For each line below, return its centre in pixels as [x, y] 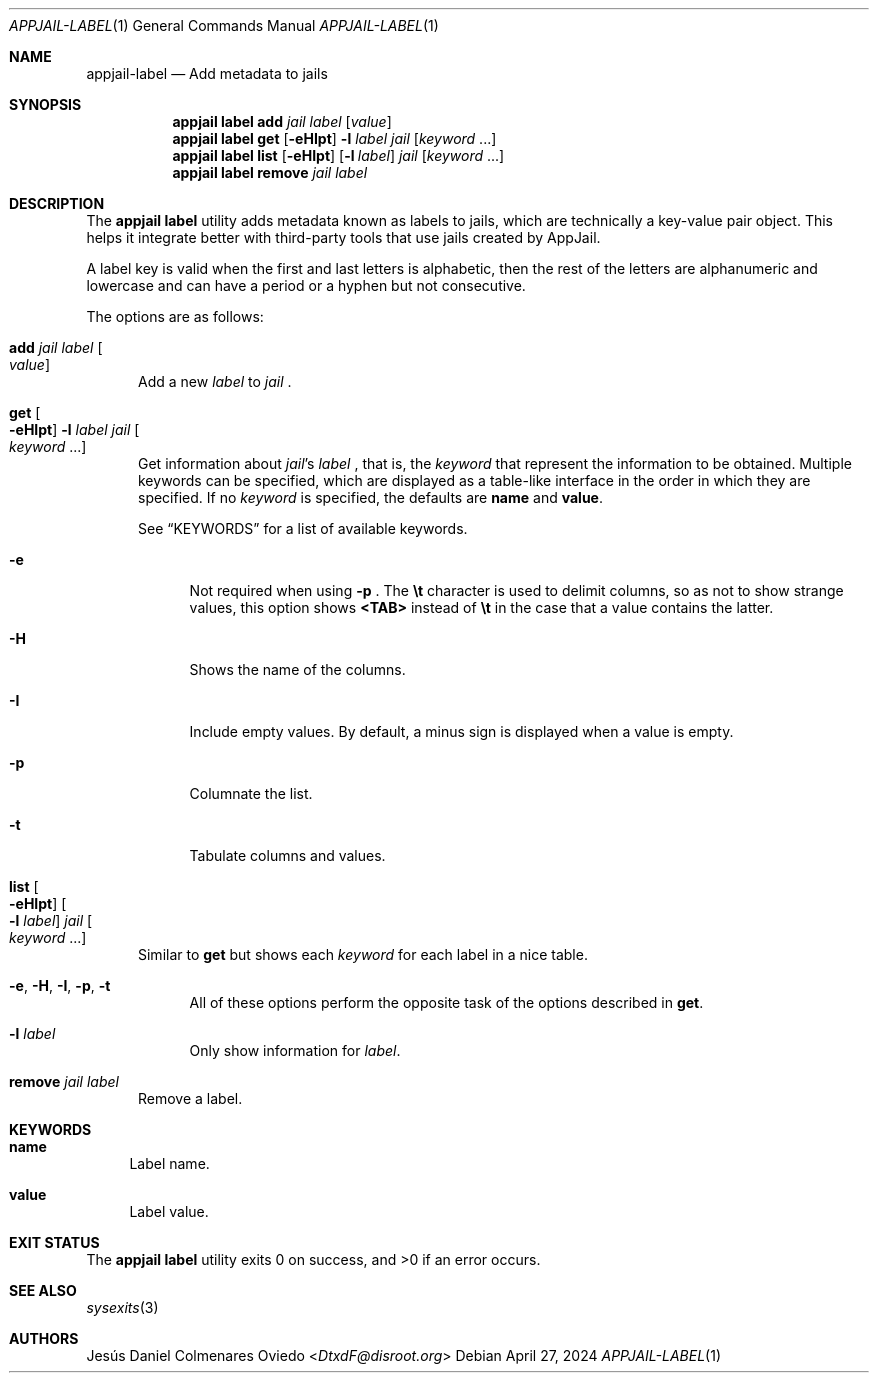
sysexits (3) [122, 1307]
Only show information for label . [295, 1050]
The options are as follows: [175, 316]
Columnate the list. [251, 793]
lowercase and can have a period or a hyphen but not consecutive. [306, 285]
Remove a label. [190, 1098]
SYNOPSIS [45, 104]
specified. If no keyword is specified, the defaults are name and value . [371, 497]
